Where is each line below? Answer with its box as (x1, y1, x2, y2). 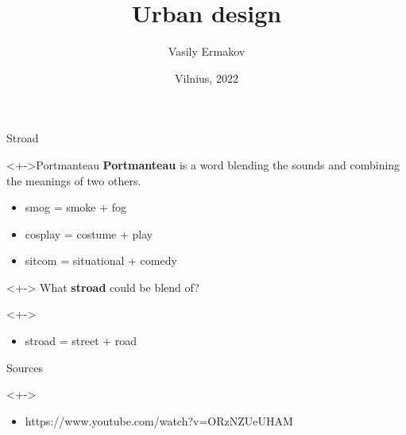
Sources (6, 359, 44, 375)
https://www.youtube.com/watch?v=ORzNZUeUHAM (25, 412, 293, 429)
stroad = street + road (25, 332, 137, 349)
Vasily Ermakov (168, 43, 246, 60)
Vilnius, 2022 (175, 69, 238, 86)
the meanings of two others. (6, 172, 141, 188)
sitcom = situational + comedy (25, 252, 177, 269)
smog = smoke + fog (25, 199, 127, 216)
